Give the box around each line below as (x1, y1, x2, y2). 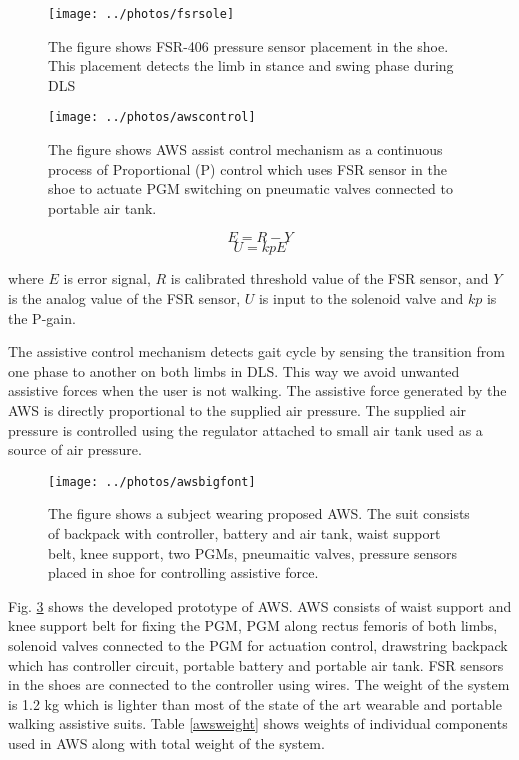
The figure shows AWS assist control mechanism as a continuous (48, 139, 443, 160)
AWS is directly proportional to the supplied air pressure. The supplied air (8, 400, 467, 421)
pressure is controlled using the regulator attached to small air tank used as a (8, 419, 483, 440)
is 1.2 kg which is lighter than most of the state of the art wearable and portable (8, 693, 502, 714)
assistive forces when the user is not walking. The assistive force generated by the (8, 380, 507, 401)
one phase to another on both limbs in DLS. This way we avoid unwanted (8, 360, 460, 381)
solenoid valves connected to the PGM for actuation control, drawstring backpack (8, 635, 508, 656)
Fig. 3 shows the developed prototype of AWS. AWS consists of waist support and (8, 595, 512, 616)
